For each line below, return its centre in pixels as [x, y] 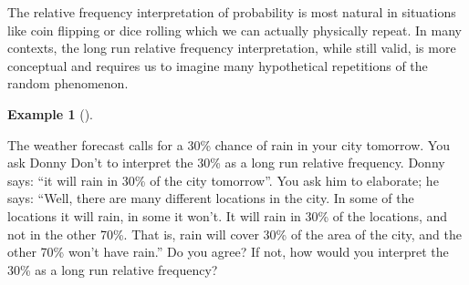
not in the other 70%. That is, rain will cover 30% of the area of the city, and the [234, 234]
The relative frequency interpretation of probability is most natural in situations [232, 12]
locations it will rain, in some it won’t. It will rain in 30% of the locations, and [228, 215]
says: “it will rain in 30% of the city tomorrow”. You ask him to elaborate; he [223, 180]
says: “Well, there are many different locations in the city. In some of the [211, 198]
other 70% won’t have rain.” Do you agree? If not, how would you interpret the [228, 252]
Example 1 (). [50, 113]
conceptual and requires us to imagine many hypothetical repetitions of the [218, 65]
